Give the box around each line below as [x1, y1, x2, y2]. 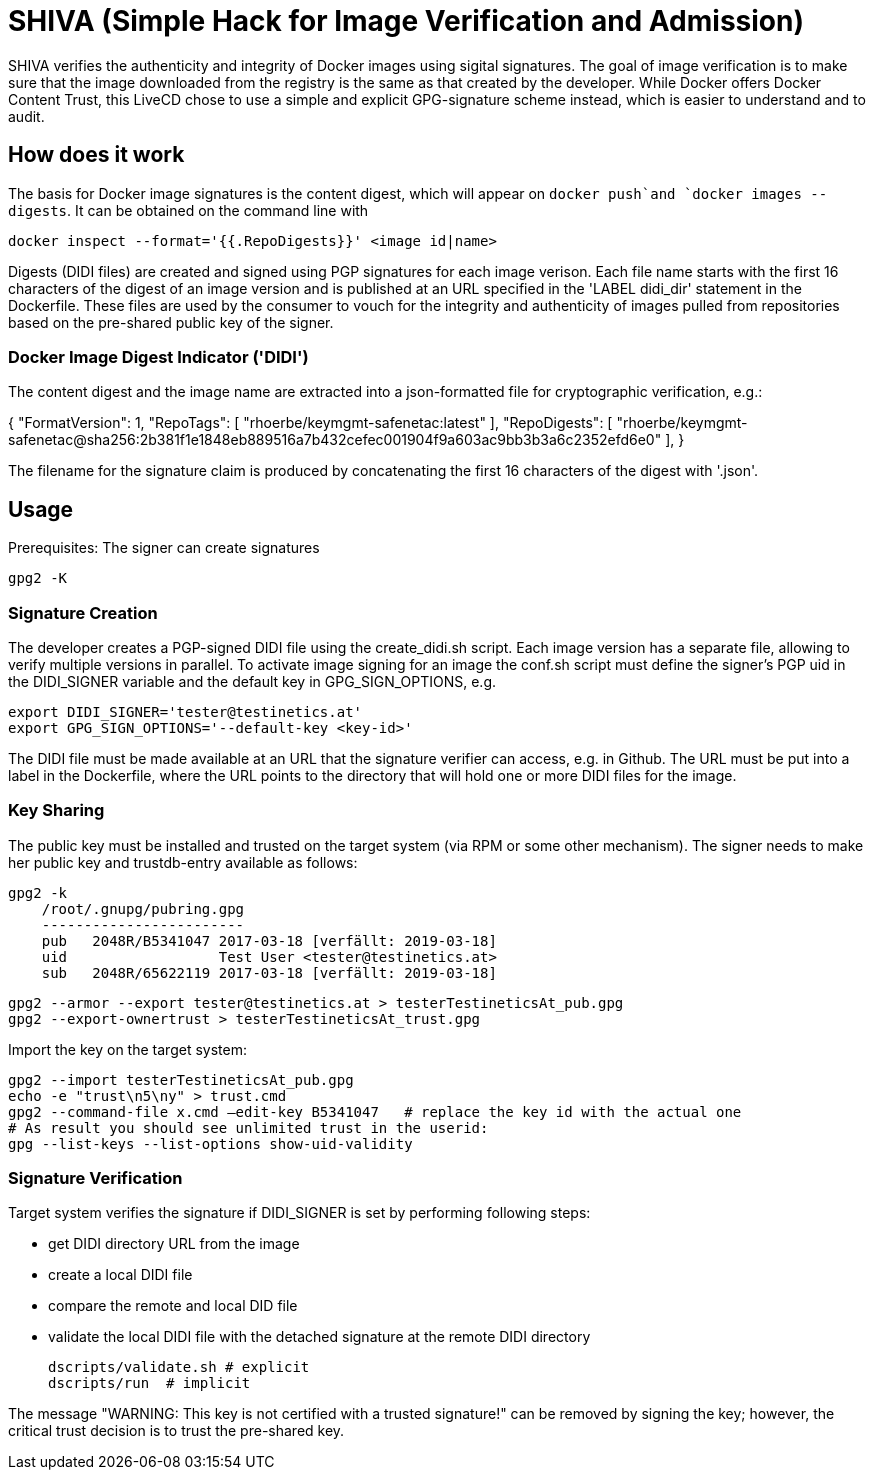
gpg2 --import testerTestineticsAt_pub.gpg [8, 1071, 354, 1088]
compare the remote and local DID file [48, 1297, 298, 1315]
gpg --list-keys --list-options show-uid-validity [8, 1135, 413, 1152]
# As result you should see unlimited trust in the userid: [8, 1119, 489, 1136]
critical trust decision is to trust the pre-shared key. [8, 1422, 345, 1440]
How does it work [8, 142, 185, 168]
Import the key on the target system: [8, 1040, 247, 1058]
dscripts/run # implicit [48, 1375, 251, 1392]
